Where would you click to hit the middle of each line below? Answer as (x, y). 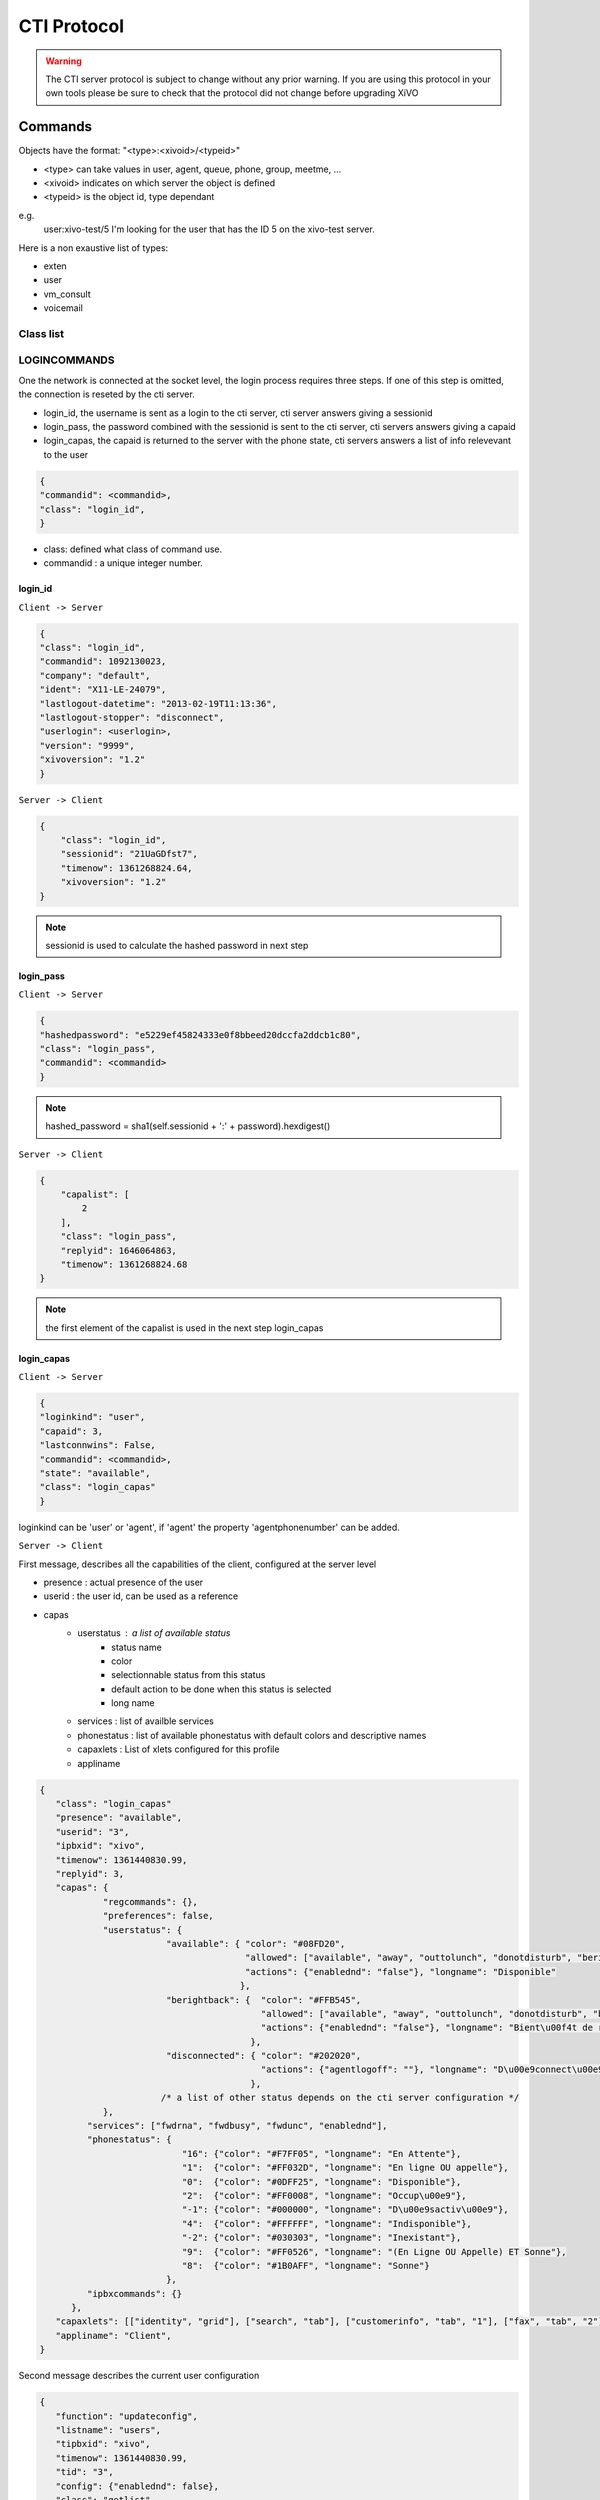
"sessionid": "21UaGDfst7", (129, 854)
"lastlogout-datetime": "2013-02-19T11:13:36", (158, 703)
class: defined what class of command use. (133, 549)
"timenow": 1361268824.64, (127, 868)
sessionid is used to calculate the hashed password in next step (177, 945)
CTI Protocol (71, 26)
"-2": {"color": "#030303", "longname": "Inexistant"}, (321, 2238)
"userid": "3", (92, 1831)
